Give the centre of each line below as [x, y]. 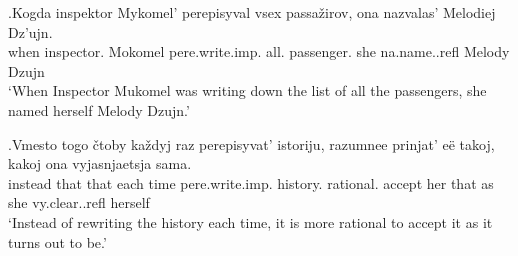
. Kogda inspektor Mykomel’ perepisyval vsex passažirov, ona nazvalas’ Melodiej [252, 12]
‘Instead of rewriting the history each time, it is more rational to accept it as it [250, 221]
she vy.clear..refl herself [79, 202]
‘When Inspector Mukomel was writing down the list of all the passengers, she [247, 90]
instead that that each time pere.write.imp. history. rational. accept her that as [251, 182]
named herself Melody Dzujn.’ [99, 109]
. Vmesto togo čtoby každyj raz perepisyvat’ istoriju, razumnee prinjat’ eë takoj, [251, 143]
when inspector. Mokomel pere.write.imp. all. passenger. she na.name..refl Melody [259, 51]
